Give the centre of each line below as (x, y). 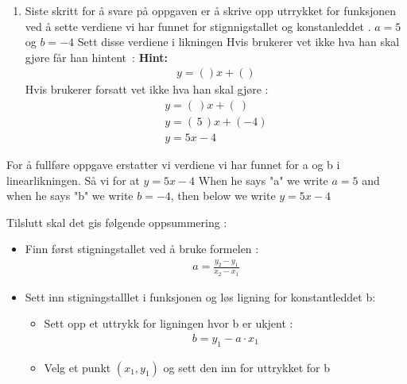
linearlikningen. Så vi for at (73, 180)
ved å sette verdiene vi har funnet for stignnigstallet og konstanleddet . (198, 26)
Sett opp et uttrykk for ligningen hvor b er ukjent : (169, 323)
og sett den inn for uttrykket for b (246, 367)
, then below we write (223, 196)
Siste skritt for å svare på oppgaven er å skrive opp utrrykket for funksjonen (211, 10)
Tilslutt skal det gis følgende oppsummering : (117, 222)
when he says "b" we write (70, 196)
